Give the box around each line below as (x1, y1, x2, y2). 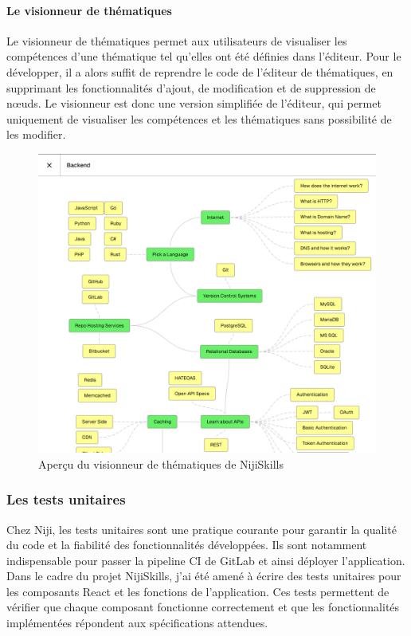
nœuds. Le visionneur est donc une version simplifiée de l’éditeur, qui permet (6, 95, 382, 112)
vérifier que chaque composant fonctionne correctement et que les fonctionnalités (6, 599, 400, 615)
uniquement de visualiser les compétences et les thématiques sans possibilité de (6, 110, 392, 127)
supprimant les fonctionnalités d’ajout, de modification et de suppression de (6, 79, 376, 96)
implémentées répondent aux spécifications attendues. (6, 614, 268, 631)
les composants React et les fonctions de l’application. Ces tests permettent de (6, 583, 389, 599)
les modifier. (6, 126, 66, 143)
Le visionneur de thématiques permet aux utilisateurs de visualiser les (6, 32, 347, 49)
